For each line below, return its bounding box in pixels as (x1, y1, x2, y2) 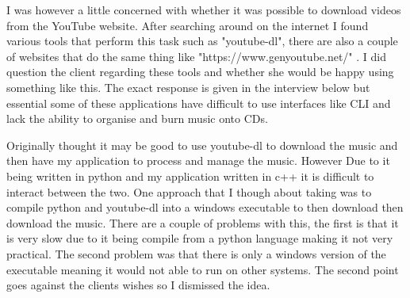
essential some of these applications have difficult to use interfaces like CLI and (6, 94, 391, 111)
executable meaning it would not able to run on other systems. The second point (6, 261, 399, 277)
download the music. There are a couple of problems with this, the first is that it (6, 214, 399, 231)
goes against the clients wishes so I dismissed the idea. (6, 277, 270, 293)
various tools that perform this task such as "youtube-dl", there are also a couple (6, 32, 398, 49)
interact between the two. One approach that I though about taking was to (6, 183, 372, 200)
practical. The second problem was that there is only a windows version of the (6, 245, 386, 262)
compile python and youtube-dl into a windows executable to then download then (6, 199, 404, 216)
